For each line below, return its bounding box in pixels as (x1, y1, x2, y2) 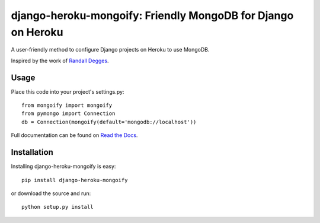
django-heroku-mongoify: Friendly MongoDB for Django (11, 9, 294, 22)
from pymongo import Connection (21, 110, 116, 117)
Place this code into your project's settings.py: (11, 88, 124, 95)
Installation (11, 147, 53, 157)
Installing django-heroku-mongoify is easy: (11, 163, 116, 170)
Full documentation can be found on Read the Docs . (11, 132, 138, 139)
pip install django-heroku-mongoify (21, 177, 128, 183)
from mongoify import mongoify (21, 102, 113, 109)
